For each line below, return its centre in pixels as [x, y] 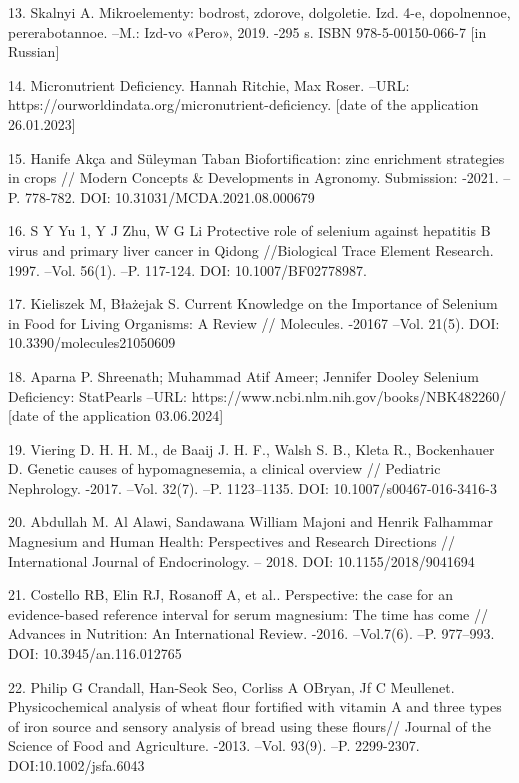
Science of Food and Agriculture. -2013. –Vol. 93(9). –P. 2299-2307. [214, 745]
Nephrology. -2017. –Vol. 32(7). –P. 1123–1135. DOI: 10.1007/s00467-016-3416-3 [252, 487]
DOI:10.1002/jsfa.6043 [76, 765]
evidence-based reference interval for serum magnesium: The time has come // [248, 613]
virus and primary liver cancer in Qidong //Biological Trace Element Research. [251, 249]
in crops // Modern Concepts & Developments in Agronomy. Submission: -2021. [253, 177]
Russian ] [34, 51]
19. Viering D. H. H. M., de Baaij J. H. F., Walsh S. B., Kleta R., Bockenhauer [251, 448]
